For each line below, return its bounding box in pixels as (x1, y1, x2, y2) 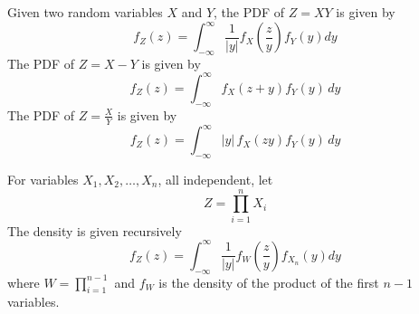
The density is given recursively (7, 221, 182, 240)
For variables (7, 169, 79, 188)
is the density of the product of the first (158, 272, 379, 291)
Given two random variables (7, 3, 163, 21)
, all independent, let (157, 169, 273, 188)
